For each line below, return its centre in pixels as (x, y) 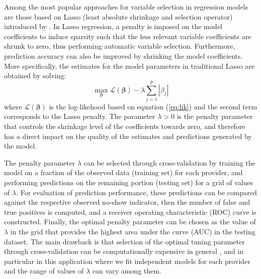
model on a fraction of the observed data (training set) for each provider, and (123, 172)
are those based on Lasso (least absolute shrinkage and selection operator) (118, 16)
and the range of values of (44, 271)
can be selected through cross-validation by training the (169, 162)
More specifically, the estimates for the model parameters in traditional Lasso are (129, 65)
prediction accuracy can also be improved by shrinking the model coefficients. (123, 55)
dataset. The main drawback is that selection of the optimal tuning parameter (124, 241)
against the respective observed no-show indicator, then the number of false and (127, 202)
